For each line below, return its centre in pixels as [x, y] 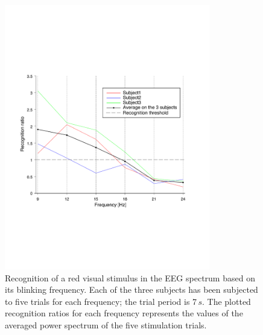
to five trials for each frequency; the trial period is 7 [101, 301]
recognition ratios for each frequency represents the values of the [124, 313]
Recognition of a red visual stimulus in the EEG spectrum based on [130, 277]
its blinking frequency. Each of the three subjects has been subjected [131, 290]
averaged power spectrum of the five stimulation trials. [106, 325]
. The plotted [227, 301]
